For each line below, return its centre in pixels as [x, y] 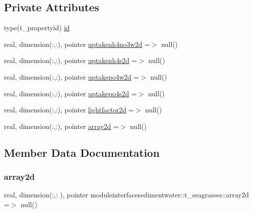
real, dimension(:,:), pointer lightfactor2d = [69, 110]
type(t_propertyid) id [37, 28]
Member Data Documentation [82, 152]
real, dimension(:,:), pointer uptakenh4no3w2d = [77, 44]
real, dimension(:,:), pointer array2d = [61, 126]
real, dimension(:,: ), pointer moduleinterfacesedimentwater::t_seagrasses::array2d [126, 195]
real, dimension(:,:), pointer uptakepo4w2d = [71, 76]
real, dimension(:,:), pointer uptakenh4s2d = [70, 60]
